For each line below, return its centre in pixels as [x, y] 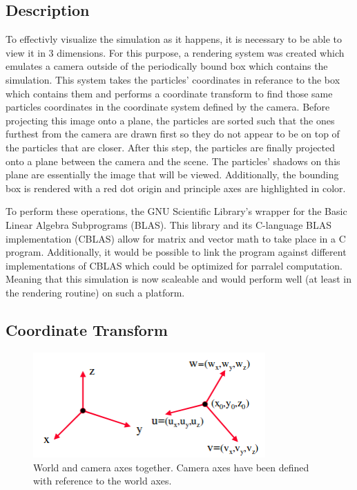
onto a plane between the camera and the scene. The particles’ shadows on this [173, 161]
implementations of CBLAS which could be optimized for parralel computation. [174, 265]
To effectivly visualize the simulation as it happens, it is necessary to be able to [174, 39]
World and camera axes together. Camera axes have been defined [171, 467]
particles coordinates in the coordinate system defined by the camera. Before [168, 107]
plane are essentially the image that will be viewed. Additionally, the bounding [172, 175]
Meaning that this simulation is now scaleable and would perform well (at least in [178, 279]
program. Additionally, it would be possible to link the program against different [176, 252]
